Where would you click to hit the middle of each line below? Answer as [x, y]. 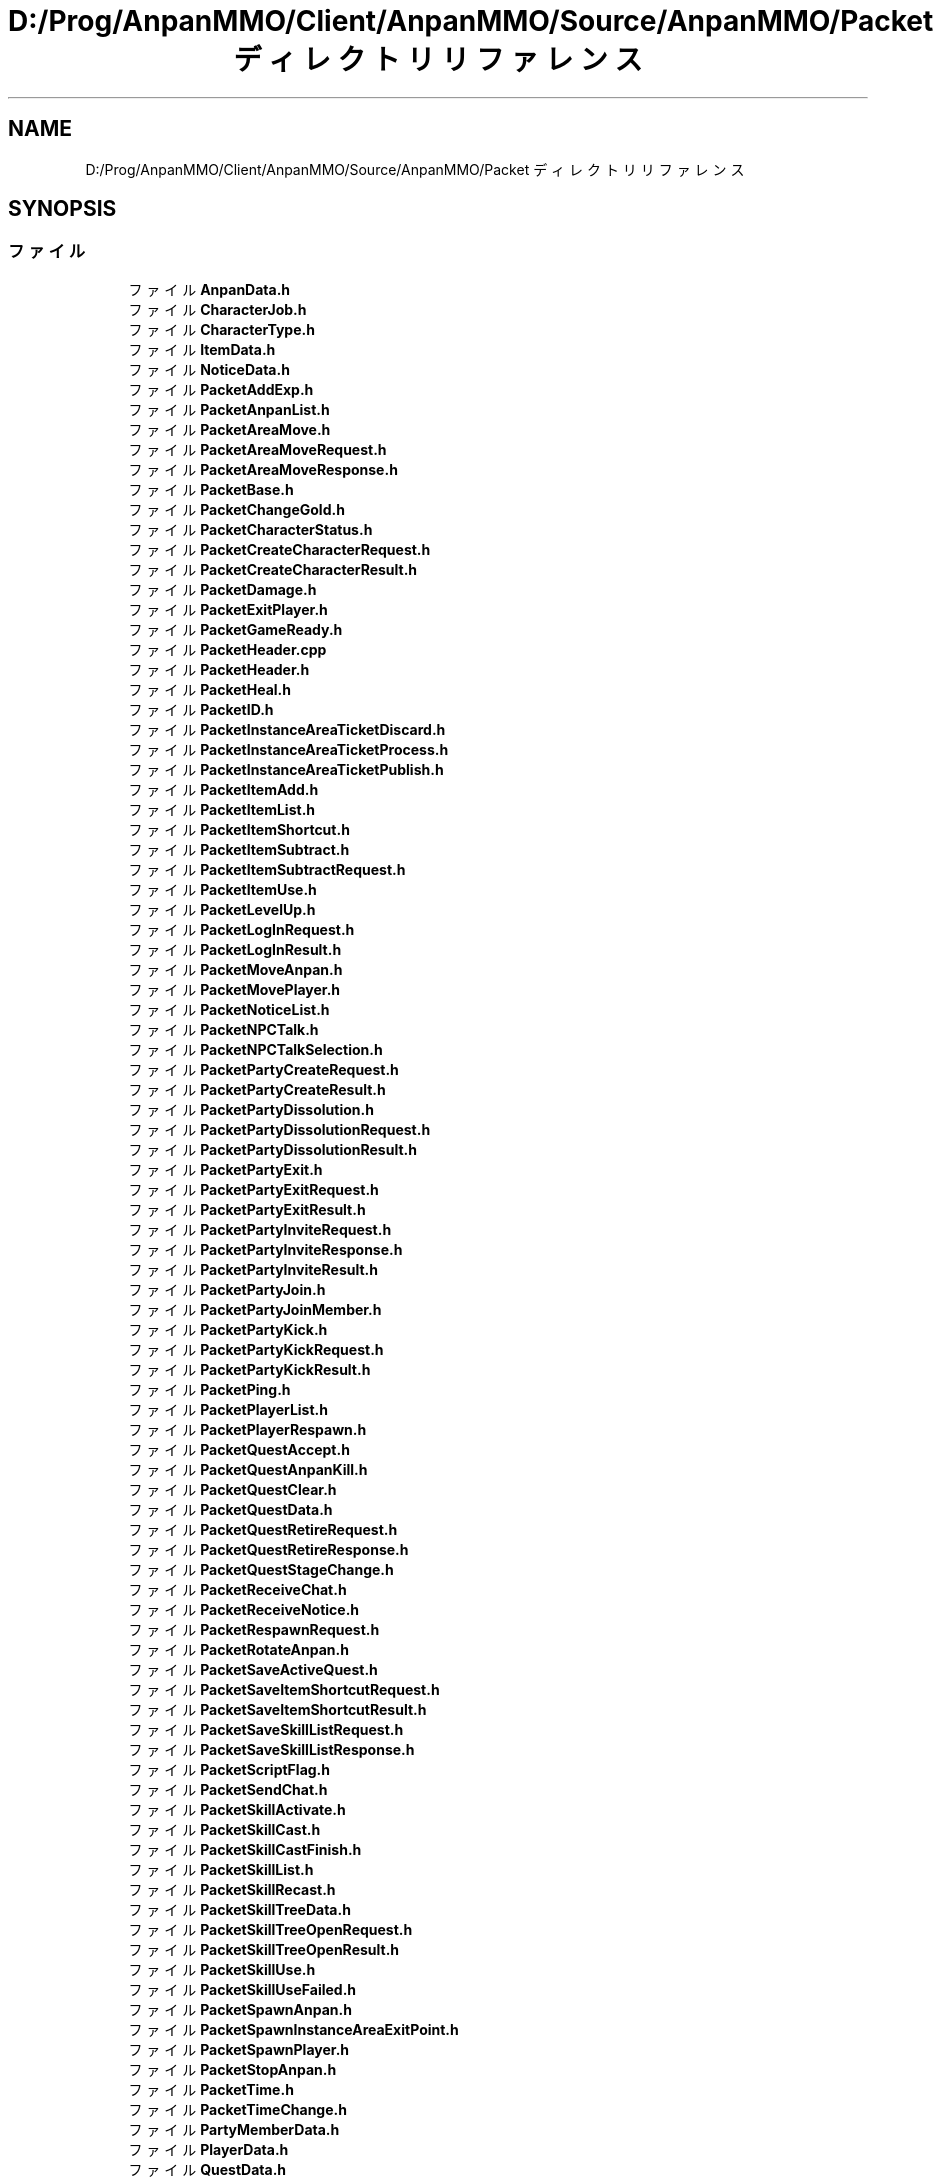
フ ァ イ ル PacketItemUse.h [222, 889]
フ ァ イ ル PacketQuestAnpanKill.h [248, 1469]
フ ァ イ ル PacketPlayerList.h [228, 1409]
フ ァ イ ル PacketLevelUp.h [222, 909]
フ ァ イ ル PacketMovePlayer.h [234, 989]
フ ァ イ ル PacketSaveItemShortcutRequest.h [284, 1689]
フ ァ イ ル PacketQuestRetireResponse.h [268, 1549]
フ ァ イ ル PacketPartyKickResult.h [249, 1369]
